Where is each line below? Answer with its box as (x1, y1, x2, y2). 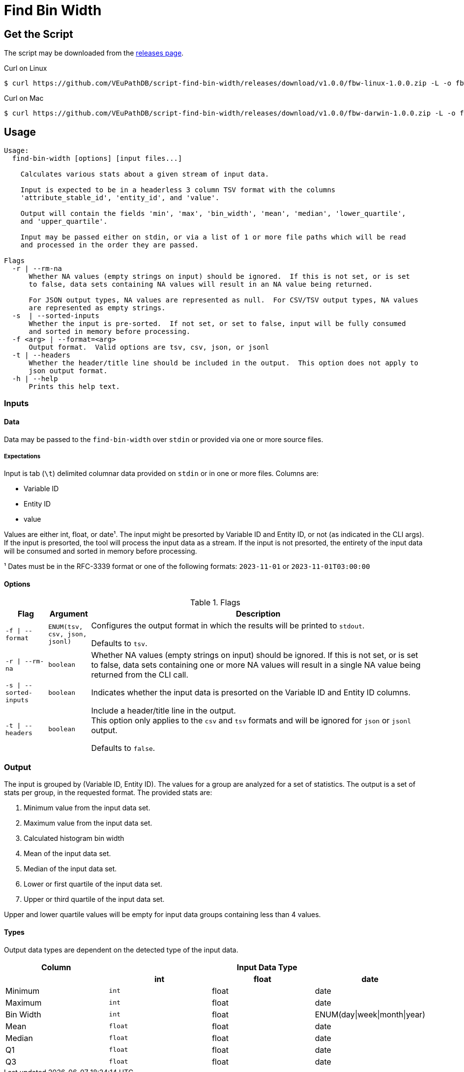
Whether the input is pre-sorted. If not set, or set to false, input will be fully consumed (29, 320, 406, 328)
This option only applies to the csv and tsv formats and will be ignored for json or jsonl (91, 715, 411, 725)
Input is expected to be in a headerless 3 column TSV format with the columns (20, 186, 336, 194)
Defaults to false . (91, 743, 155, 753)
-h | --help (12, 375, 58, 383)
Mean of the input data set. (24, 849, 111, 858)
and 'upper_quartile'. (20, 217, 108, 226)
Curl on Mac (4, 94, 44, 103)
